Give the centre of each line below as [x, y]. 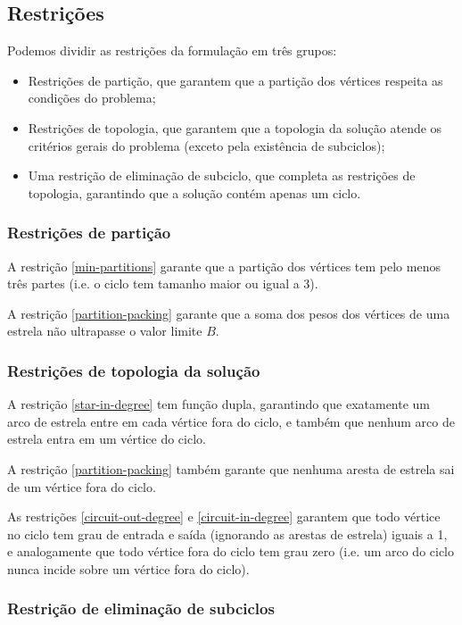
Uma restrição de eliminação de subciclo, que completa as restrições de [222, 175]
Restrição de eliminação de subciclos [141, 608]
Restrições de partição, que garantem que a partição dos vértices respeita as [235, 80]
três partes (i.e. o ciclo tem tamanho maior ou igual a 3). [163, 283]
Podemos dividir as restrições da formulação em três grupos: [172, 50]
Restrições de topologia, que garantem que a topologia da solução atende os [235, 127]
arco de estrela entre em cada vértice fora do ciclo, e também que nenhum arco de [231, 421]
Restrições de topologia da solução [134, 370]
